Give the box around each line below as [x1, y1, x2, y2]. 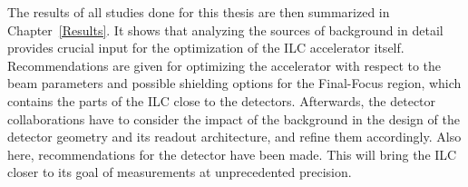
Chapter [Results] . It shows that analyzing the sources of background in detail [7, 20, 444, 39]
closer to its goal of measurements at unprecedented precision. [7, 162, 352, 182]
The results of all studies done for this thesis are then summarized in [7, 3, 390, 21]
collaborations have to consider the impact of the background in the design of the [7, 109, 460, 128]
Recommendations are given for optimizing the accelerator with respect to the [7, 55, 442, 74]
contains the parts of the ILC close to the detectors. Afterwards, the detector [7, 91, 436, 110]
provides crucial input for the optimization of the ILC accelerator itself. [7, 38, 405, 57]
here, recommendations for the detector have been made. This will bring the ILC [7, 144, 457, 163]
